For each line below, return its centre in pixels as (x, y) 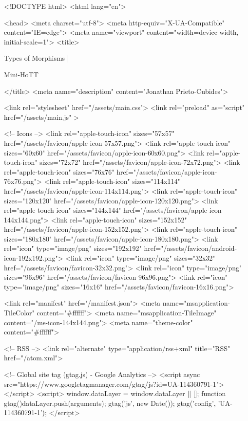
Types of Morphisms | (37, 58)
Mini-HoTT (21, 74)
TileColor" (19, 313)
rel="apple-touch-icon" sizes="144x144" (63, 210)
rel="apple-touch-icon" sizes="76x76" (59, 171)
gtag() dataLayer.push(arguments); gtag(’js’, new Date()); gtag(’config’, (110, 403)
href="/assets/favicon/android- (191, 248)
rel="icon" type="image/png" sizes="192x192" (73, 248)
